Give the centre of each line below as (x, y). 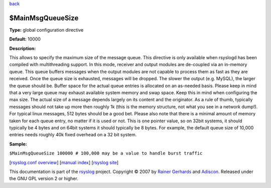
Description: (23, 48)
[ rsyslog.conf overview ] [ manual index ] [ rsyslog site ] (64, 162)
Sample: (18, 144)
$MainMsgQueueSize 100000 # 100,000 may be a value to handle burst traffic (106, 153)
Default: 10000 (25, 39)
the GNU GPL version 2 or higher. (44, 178)
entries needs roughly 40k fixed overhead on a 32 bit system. (73, 135)
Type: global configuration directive (46, 30)
